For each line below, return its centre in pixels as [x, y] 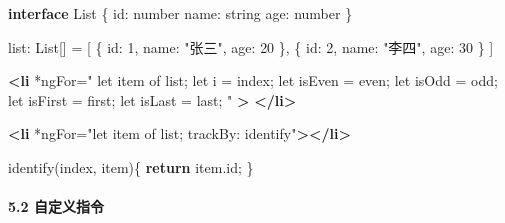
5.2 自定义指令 [56, 206]
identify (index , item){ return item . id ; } [131, 166]
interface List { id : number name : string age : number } [180, 13]
